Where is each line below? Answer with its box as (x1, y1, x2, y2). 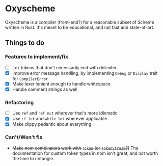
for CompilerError (12, 76, 48, 82)
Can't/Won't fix (5, 134, 43, 140)
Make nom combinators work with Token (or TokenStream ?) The (12, 145, 138, 151)
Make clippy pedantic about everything (12, 121, 92, 127)
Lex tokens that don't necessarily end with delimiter (12, 64, 117, 70)
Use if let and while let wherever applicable (12, 116, 107, 122)
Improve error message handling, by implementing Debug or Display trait (12, 70, 158, 76)
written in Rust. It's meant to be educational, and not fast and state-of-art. (5, 24, 155, 30)
